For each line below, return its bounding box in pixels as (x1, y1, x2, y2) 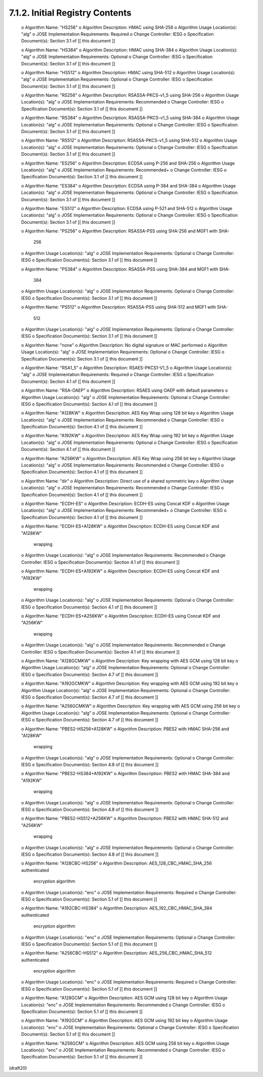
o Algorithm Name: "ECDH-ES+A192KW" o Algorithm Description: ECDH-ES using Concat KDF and (21, 568, 219, 574)
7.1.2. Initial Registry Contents (9, 7, 131, 18)
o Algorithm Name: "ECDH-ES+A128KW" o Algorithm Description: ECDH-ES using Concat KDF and (21, 523, 219, 529)
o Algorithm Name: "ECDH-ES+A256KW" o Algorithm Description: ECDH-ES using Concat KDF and (21, 613, 220, 619)
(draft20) (9, 1065, 27, 1071)
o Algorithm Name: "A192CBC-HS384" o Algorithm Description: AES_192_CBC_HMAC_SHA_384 (21, 905, 212, 911)
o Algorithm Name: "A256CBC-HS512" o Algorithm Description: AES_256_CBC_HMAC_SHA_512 (21, 950, 212, 956)
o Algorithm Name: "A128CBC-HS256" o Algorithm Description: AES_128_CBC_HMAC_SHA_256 (21, 860, 212, 866)
